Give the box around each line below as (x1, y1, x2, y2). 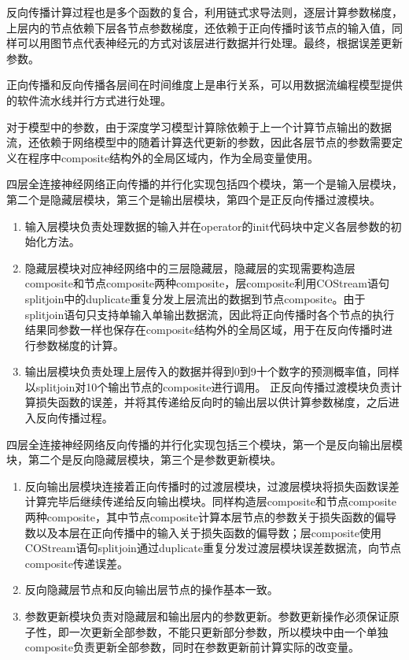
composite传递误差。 (24, 554, 128, 571)
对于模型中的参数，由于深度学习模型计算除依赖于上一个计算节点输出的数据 (6, 118, 392, 135)
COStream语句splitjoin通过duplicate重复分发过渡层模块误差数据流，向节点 (24, 539, 401, 556)
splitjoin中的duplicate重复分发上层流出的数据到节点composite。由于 (24, 290, 366, 306)
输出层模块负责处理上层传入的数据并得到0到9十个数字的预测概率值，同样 (24, 363, 400, 380)
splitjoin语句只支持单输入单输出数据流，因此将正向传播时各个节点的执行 (24, 306, 395, 322)
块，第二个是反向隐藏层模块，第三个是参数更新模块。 (6, 451, 282, 468)
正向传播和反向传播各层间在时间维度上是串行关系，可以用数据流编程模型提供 (6, 76, 403, 93)
